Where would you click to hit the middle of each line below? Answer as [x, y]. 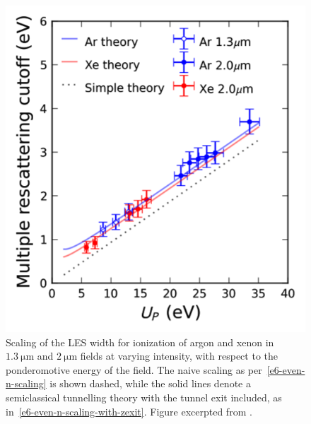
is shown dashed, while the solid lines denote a [150, 383]
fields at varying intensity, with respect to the [179, 356]
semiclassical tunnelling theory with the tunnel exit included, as [144, 397]
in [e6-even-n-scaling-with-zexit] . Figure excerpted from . [129, 411]
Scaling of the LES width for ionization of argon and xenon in [140, 342]
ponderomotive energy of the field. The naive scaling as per [134, 369]
